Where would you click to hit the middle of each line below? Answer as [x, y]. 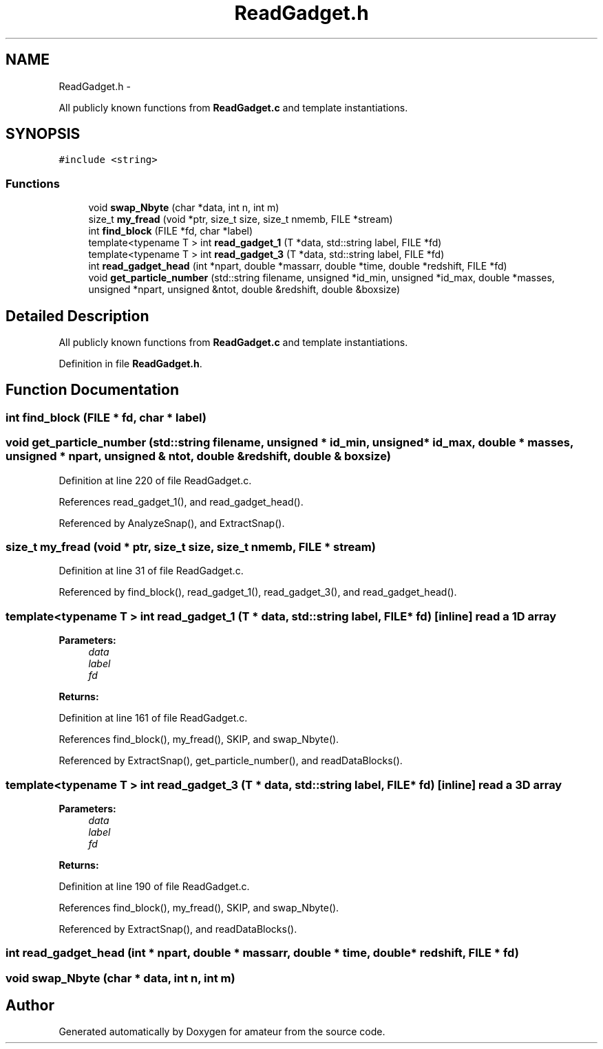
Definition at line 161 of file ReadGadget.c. [153, 718]
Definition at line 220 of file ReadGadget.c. [155, 480]
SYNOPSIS [43, 134]
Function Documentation [92, 390]
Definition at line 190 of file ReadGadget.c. [154, 886]
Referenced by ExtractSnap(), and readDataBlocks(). [178, 929]
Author [30, 1006]
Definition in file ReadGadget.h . [130, 364]
